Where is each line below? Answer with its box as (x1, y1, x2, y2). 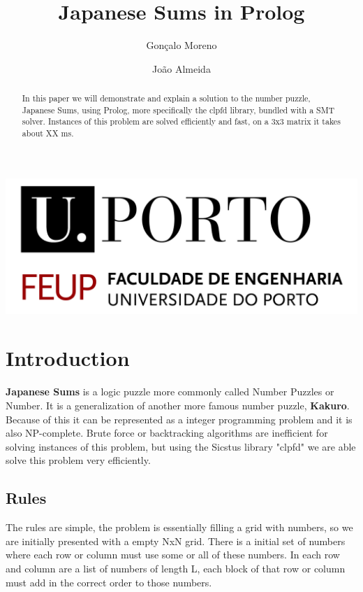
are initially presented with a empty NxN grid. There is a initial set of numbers (6, 533, 346, 548)
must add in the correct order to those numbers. (6, 575, 212, 589)
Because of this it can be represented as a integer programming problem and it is (6, 411, 353, 426)
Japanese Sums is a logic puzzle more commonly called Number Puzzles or (6, 384, 334, 399)
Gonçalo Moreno (146, 38, 217, 52)
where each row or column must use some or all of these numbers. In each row (6, 547, 340, 562)
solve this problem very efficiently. (6, 453, 151, 467)
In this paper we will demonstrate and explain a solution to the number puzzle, (22, 92, 311, 104)
